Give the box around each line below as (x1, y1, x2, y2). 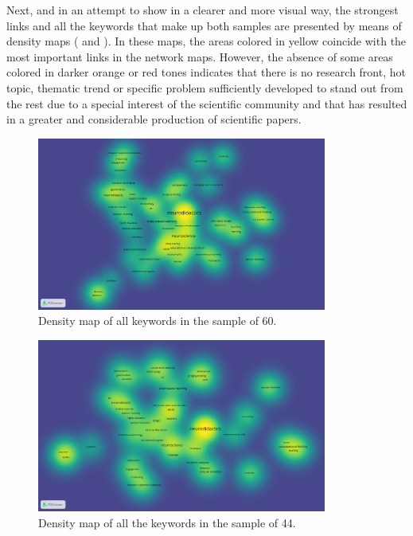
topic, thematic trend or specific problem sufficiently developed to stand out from (6, 79, 403, 96)
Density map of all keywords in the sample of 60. (38, 312, 277, 329)
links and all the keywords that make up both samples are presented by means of (6, 17, 402, 33)
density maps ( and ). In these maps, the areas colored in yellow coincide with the (6, 33, 407, 49)
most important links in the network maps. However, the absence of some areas (6, 48, 393, 65)
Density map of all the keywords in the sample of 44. (38, 514, 296, 530)
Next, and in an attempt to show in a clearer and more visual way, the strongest (6, 2, 399, 18)
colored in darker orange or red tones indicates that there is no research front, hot (6, 64, 406, 80)
